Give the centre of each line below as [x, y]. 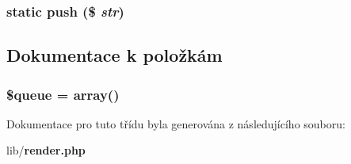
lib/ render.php [46, 150]
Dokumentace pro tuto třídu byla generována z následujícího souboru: [176, 123]
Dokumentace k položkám [114, 55]
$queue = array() [63, 94]
